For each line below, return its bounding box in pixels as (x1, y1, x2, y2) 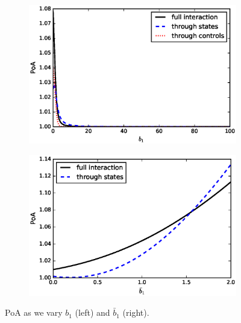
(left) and (75, 306, 110, 319)
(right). (122, 306, 149, 319)
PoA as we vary (5, 306, 63, 319)
